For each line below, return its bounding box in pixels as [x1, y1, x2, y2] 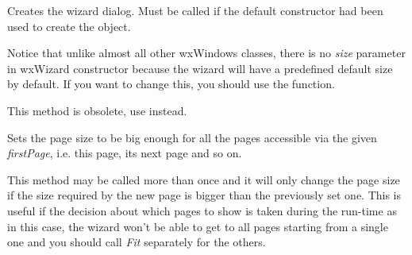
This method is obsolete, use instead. [7, 102, 187, 118]
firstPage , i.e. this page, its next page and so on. [7, 145, 242, 161]
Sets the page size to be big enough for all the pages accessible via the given [7, 129, 377, 145]
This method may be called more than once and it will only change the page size [7, 171, 400, 187]
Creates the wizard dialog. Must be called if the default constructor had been [7, 2, 383, 18]
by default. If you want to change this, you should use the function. [7, 75, 335, 92]
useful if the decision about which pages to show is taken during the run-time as [7, 202, 397, 218]
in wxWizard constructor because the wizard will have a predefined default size [7, 60, 393, 76]
